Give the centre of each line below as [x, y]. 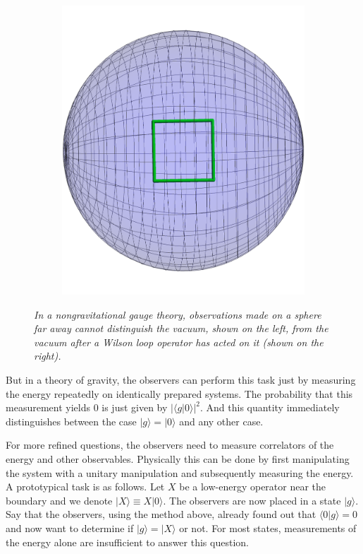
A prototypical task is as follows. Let [85, 487]
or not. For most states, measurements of [268, 528]
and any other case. [221, 421]
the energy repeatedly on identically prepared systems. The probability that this [179, 393]
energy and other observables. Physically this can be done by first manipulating [178, 459]
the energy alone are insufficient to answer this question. [127, 542]
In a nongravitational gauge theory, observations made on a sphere [178, 314]
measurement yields [48, 407]
